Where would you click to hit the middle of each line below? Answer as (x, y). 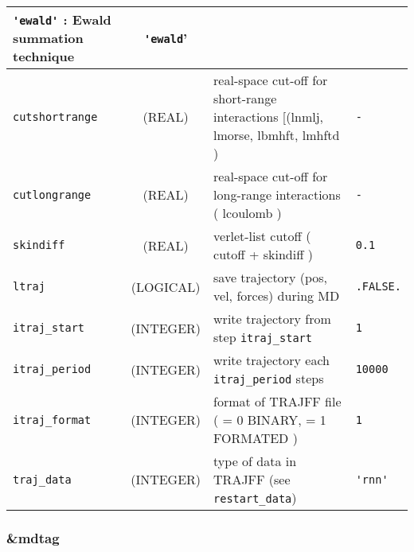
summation (48, 38)
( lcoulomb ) (248, 213)
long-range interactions (277, 194)
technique (44, 56)
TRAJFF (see (252, 479)
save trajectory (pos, (270, 277)
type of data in (255, 461)
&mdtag (33, 537)
